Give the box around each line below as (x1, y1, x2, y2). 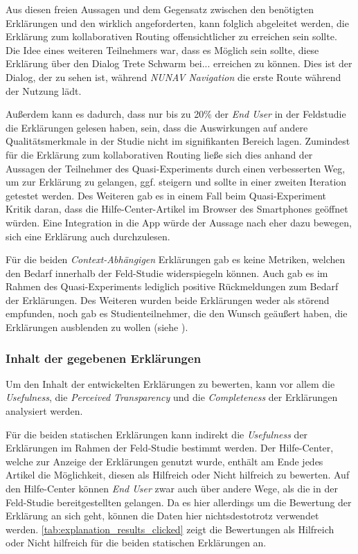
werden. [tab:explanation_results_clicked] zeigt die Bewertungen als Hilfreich (6, 521, 334, 536)
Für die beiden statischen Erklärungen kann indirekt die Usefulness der (6, 427, 308, 441)
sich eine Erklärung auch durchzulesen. (6, 229, 170, 243)
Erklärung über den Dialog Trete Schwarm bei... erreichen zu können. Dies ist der (6, 56, 352, 71)
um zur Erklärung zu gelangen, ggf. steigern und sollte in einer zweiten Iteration (6, 175, 347, 189)
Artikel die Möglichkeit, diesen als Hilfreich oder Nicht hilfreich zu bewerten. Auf (6, 467, 350, 482)
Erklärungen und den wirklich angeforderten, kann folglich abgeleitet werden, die (6, 15, 349, 30)
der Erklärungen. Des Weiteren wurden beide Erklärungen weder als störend (6, 292, 330, 307)
